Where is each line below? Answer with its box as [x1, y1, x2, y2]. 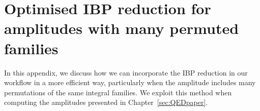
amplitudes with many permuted [4, 18, 239, 39]
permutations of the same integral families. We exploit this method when [4, 87, 232, 97]
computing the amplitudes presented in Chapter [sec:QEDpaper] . [4, 97, 208, 107]
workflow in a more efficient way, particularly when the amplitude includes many [4, 77, 256, 88]
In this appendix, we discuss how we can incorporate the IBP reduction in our [4, 67, 248, 78]
